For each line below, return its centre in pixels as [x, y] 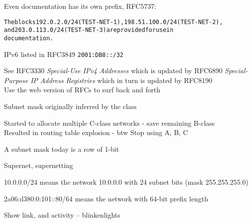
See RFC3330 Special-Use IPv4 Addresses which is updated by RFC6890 [113, 70]
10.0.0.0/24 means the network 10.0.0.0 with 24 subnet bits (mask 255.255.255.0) [126, 181]
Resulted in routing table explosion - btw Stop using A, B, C [96, 132]
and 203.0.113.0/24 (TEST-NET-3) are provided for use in [89, 30]
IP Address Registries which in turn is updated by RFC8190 [121, 80]
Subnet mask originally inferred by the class [71, 106]
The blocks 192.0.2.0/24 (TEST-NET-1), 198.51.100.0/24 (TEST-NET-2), [113, 22]
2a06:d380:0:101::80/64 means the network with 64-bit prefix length [106, 198]
